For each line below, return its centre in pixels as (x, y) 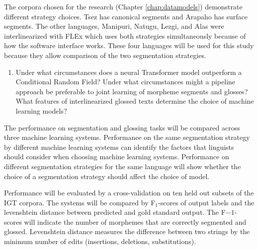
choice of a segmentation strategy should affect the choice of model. (107, 176)
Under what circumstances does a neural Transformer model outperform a (129, 72)
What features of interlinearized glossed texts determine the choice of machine (135, 101)
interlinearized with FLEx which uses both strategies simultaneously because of (125, 35)
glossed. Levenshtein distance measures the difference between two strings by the (127, 231)
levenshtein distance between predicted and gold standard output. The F (115, 212)
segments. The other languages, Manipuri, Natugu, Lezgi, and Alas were (114, 26)
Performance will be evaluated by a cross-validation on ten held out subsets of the (129, 193)
